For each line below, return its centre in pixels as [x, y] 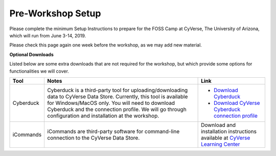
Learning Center [221, 144]
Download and [218, 125]
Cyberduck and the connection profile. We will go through [117, 109]
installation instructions [229, 131]
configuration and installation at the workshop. [103, 116]
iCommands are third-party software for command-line [113, 131]
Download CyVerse [237, 103]
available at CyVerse [226, 138]
